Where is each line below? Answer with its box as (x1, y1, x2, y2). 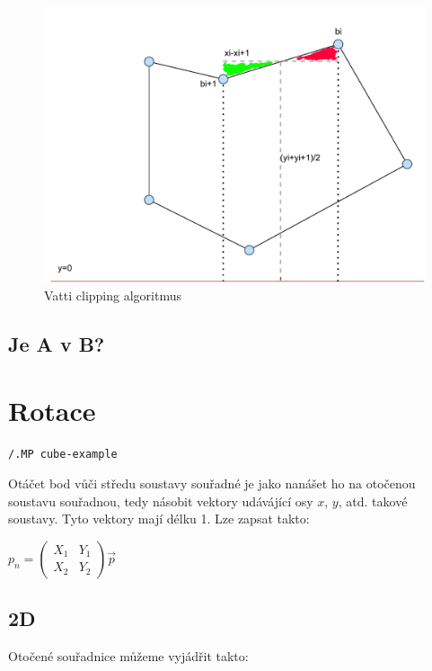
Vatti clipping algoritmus (44, 286, 181, 304)
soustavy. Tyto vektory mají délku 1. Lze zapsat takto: (8, 509, 310, 528)
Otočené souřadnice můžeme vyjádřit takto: (8, 647, 249, 666)
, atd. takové (338, 491, 408, 510)
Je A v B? (8, 329, 105, 357)
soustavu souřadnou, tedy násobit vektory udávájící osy (8, 491, 313, 510)
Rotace (8, 391, 96, 428)
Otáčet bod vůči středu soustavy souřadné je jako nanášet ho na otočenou (8, 474, 416, 493)
